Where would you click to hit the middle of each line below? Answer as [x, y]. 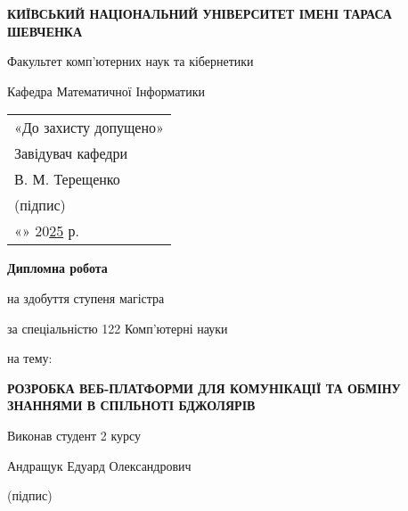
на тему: [30, 358]
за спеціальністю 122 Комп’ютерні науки [118, 328]
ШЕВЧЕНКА [45, 31]
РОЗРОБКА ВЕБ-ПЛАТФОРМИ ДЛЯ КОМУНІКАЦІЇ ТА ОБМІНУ [204, 387]
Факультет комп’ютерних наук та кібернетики [131, 61]
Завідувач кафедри [71, 153]
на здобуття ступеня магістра [86, 297]
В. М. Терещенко [67, 179]
